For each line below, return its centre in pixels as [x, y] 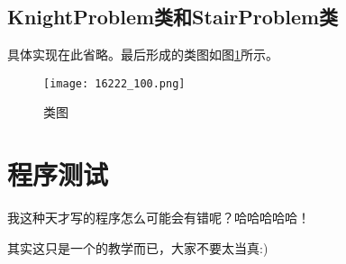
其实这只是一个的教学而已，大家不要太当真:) [138, 247]
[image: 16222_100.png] [114, 83]
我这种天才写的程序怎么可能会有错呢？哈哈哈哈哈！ [159, 218]
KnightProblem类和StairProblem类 [173, 17]
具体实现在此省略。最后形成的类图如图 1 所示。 [143, 55]
